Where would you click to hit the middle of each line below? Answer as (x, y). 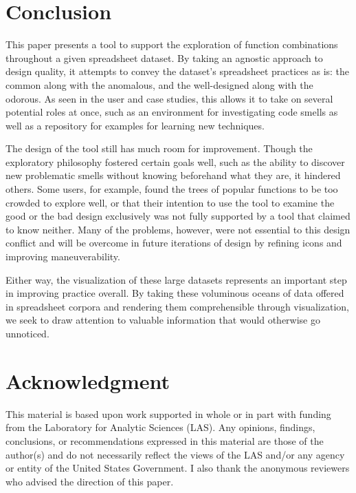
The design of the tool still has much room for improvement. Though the (159, 148)
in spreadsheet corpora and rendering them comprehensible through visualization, (177, 306)
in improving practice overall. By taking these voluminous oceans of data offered (175, 293)
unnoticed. (27, 333)
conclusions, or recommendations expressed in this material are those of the (165, 440)
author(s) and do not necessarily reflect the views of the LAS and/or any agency (175, 454)
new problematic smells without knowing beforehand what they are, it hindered (173, 175)
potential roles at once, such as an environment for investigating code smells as (172, 112)
